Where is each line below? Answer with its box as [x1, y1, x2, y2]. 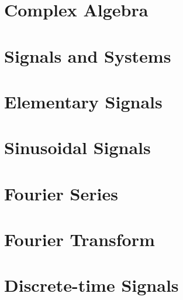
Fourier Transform [4, 227, 155, 251]
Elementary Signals [4, 89, 163, 113]
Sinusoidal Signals [4, 135, 151, 159]
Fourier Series [4, 181, 118, 205]
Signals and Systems [4, 43, 171, 67]
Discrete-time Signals [4, 273, 179, 297]
